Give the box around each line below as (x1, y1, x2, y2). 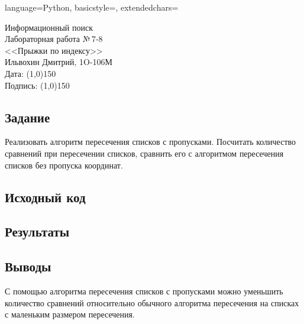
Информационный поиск (5, 21, 93, 33)
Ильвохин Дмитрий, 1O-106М (5, 56, 113, 68)
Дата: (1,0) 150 (5, 67, 56, 79)
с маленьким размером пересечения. (5, 308, 135, 320)
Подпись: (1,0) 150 (5, 79, 70, 91)
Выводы (5, 257, 51, 276)
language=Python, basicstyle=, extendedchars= (5, 1, 179, 13)
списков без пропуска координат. (5, 158, 123, 171)
